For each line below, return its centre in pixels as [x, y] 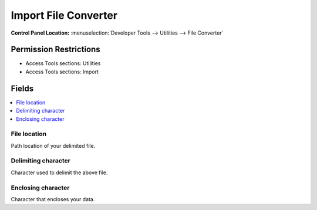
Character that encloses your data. [53, 199]
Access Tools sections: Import [62, 72]
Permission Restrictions [55, 50]
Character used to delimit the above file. [59, 172]
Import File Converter [64, 15]
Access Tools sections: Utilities [63, 63]
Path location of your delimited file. [53, 145]
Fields [22, 88]
